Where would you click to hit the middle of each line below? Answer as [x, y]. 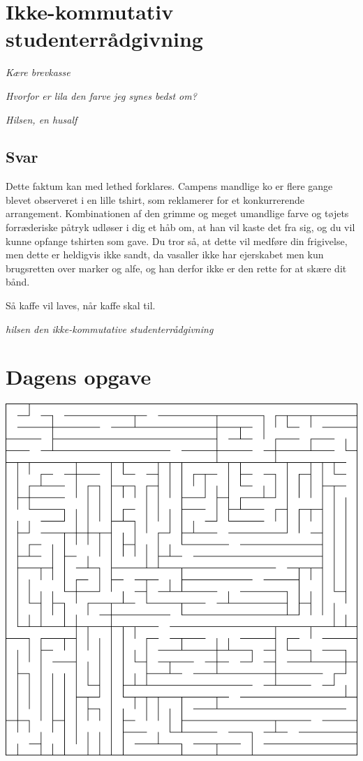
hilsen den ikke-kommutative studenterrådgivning [110, 328]
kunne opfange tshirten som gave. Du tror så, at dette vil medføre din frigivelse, [177, 241]
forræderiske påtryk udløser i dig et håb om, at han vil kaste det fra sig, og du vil [180, 227]
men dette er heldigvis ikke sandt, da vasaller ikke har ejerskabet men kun [165, 254]
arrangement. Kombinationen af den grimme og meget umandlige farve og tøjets [177, 213]
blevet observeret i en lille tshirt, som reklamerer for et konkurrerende [155, 199]
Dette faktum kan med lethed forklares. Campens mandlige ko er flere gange [169, 186]
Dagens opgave [79, 377]
